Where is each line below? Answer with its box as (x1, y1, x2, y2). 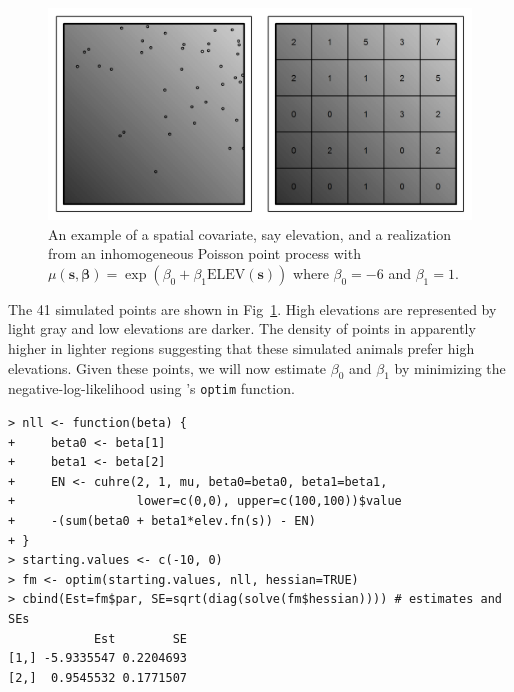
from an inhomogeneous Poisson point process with (48, 243, 361, 264)
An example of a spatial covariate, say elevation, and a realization (48, 223, 452, 244)
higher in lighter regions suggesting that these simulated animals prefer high (8, 337, 475, 358)
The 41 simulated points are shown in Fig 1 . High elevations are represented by (8, 298, 497, 319)
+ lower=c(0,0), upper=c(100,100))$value (8, 494, 402, 509)
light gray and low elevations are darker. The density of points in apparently (8, 318, 476, 339)
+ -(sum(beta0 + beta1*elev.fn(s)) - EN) (8, 513, 316, 528)
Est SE (93, 631, 187, 646)
